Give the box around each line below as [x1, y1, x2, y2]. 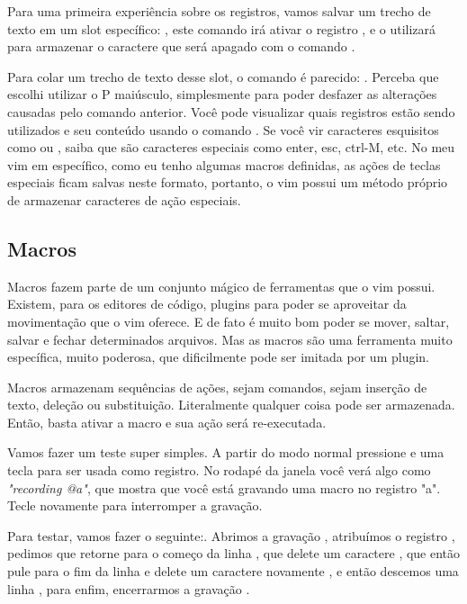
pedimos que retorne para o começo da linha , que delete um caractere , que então [7, 544, 461, 563]
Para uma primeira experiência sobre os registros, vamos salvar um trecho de [7, 2, 431, 20]
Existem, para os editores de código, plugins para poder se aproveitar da [7, 294, 407, 313]
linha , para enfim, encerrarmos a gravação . [7, 579, 250, 598]
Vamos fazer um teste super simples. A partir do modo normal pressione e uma [7, 443, 445, 462]
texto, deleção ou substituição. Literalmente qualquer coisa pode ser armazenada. [7, 395, 455, 414]
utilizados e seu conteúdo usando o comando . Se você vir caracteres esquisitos [7, 120, 439, 139]
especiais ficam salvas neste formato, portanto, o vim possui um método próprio [7, 173, 448, 192]
